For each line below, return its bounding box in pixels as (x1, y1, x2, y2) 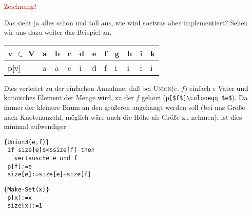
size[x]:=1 (7, 202, 42, 210)
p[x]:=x (7, 194, 32, 201)
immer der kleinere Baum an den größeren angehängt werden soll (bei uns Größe (4, 102, 245, 112)
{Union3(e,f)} (4, 138, 50, 146)
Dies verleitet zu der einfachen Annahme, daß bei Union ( (4, 83, 174, 93)
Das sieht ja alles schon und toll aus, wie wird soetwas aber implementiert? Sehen (4, 17, 248, 27)
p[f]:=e (7, 163, 32, 170)
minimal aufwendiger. (4, 121, 68, 131)
